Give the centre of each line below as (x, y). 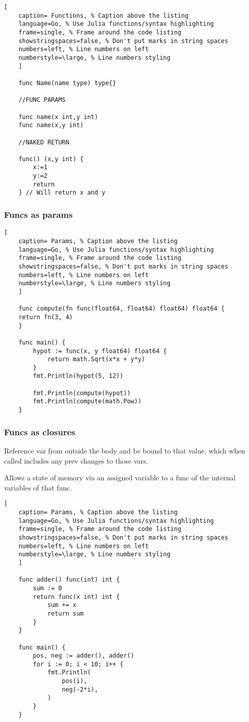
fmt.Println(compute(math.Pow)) (87, 402)
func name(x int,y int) (58, 117)
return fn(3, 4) (46, 317)
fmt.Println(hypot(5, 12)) (78, 376)
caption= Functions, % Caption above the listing (104, 15)
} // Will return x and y (62, 193)
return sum (65, 613)
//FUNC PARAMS (42, 100)
